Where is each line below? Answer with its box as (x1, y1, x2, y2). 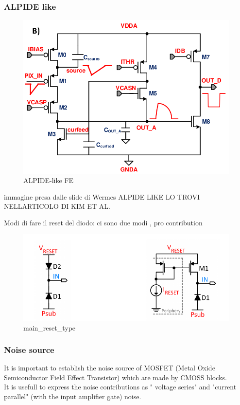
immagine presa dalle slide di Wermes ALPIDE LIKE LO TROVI (4, 191, 200, 202)
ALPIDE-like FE (23, 175, 74, 185)
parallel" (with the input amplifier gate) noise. (4, 391, 141, 401)
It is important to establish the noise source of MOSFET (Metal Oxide (4, 363, 215, 373)
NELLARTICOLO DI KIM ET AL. (4, 201, 110, 211)
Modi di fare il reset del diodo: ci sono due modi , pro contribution (4, 217, 203, 227)
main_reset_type (23, 323, 76, 333)
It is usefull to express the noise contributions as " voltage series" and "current (4, 382, 237, 392)
